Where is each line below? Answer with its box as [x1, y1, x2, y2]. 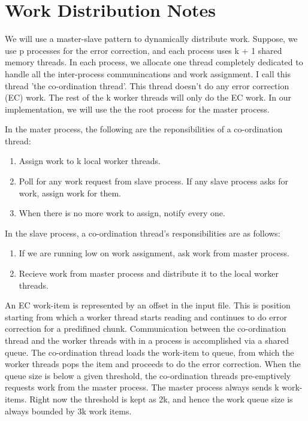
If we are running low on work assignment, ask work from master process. [19, 247, 289, 259]
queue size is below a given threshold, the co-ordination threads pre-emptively [5, 369, 291, 381]
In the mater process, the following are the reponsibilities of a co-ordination [5, 123, 283, 135]
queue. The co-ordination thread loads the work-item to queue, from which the [5, 346, 294, 358]
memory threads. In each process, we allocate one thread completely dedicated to [5, 56, 303, 68]
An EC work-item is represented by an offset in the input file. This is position [5, 299, 291, 311]
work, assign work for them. [19, 186, 122, 199]
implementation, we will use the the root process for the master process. [5, 102, 270, 115]
